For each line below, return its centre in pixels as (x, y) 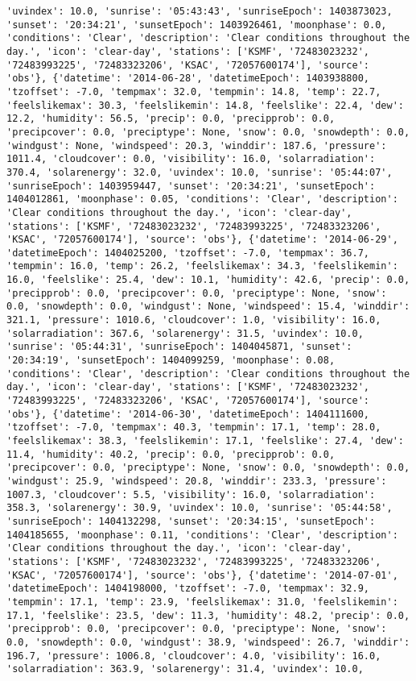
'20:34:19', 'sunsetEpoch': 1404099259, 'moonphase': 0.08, (171, 361)
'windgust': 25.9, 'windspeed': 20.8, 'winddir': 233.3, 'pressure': (197, 481)
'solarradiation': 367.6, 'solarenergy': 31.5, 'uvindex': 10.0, (185, 333)
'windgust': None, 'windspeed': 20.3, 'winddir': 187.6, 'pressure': (197, 145)
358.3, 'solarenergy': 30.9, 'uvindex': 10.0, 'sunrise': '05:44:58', (200, 508)
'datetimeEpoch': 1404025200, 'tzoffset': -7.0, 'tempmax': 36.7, (188, 253)
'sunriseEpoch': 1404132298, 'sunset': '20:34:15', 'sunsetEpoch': (191, 521)
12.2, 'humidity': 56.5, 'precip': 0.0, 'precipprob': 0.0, (171, 119)
